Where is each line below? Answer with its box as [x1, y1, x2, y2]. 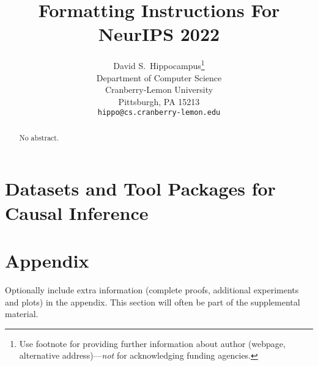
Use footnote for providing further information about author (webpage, [19, 337, 286, 350]
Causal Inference [5, 200, 149, 225]
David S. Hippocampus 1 [113, 57, 205, 71]
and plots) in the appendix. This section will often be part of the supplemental [5, 295, 300, 308]
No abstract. [19, 132, 59, 142]
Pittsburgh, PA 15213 [118, 95, 200, 108]
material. [5, 307, 39, 320]
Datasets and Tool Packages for [5, 176, 276, 201]
